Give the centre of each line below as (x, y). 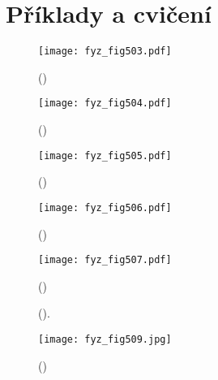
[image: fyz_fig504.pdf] (105, 104)
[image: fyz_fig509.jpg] (105, 339)
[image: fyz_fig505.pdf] (105, 155)
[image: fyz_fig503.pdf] (105, 52)
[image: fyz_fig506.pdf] (105, 207)
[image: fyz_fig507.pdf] (105, 260)
